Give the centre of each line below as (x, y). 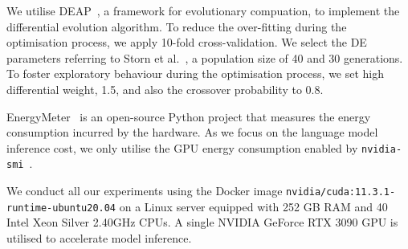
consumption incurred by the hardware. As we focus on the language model (192, 132)
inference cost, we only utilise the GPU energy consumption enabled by (182, 147)
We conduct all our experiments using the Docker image (145, 191)
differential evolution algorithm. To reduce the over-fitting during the (177, 26)
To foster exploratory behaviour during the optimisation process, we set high (196, 73)
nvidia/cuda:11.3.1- (341, 192)
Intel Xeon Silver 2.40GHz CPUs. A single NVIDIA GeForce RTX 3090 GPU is (202, 222)
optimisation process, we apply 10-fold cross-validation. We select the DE (187, 42)
